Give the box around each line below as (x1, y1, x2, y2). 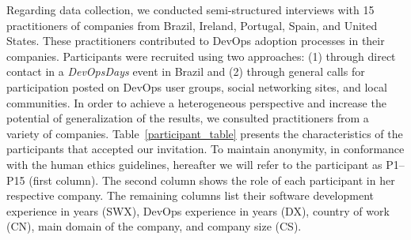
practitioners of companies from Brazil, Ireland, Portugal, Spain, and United (6, 17, 378, 33)
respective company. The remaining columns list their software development (6, 187, 374, 204)
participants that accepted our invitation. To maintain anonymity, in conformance (6, 141, 405, 157)
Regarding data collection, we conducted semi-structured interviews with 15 (6, 2, 375, 17)
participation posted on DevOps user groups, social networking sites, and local (6, 78, 387, 95)
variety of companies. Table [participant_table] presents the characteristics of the (6, 125, 403, 141)
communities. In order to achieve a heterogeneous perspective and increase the (6, 94, 386, 111)
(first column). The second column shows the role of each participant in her (29, 171, 395, 188)
